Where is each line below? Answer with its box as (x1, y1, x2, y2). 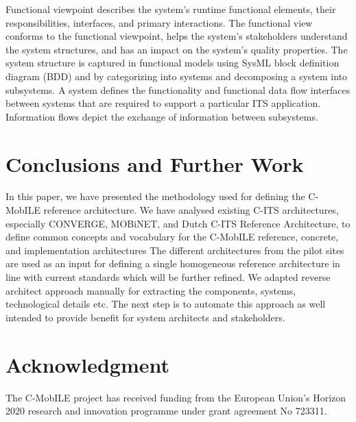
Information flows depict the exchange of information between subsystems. (5, 109, 318, 123)
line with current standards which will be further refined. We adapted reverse (5, 270, 331, 284)
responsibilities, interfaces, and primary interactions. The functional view (5, 15, 313, 29)
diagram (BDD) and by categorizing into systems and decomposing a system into (5, 69, 348, 83)
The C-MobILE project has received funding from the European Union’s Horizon (5, 390, 346, 404)
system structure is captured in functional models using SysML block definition (5, 55, 340, 70)
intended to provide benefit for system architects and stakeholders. (5, 310, 285, 324)
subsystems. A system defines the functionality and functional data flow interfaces (5, 82, 351, 97)
